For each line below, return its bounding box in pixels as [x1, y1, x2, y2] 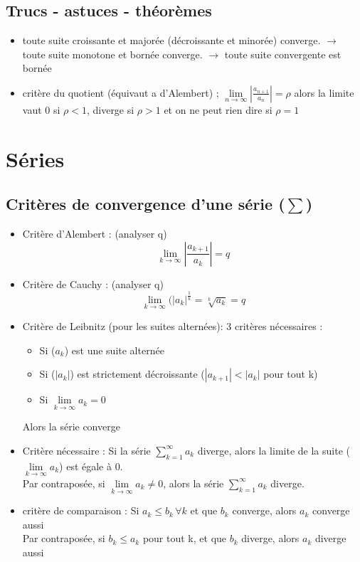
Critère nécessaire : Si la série [22, 442, 151, 457]
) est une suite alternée [64, 342, 164, 357]
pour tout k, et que [142, 531, 227, 546]
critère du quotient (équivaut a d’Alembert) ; [22, 85, 219, 100]
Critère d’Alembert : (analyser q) [22, 226, 167, 241]
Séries [6, 144, 65, 173]
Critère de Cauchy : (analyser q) [22, 276, 164, 291]
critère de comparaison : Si [22, 503, 139, 518]
